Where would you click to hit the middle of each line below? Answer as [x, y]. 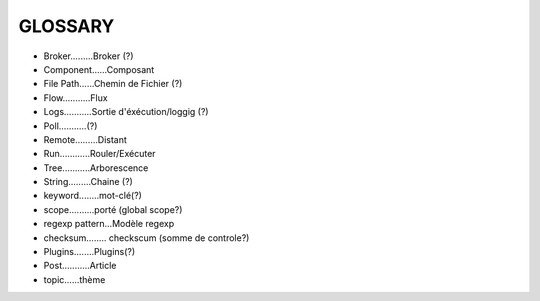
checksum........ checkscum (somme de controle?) [146, 237]
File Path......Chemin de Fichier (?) [113, 84]
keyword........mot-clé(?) [92, 196]
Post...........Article [80, 266]
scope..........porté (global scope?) [113, 209]
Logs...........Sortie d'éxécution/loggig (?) [126, 112]
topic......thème [74, 279]
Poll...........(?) [70, 126]
